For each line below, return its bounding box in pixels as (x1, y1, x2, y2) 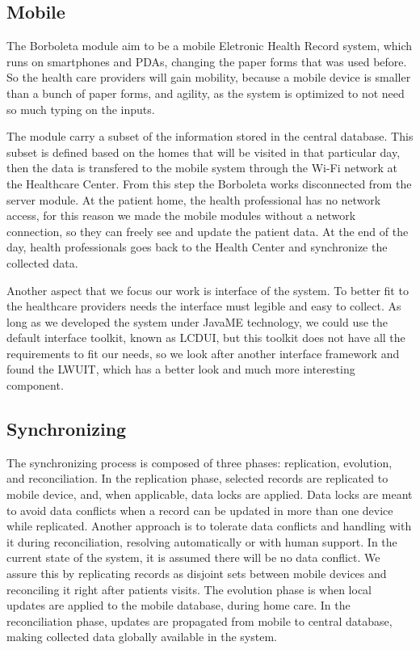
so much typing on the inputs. (6, 100, 155, 117)
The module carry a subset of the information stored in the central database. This (6, 128, 414, 145)
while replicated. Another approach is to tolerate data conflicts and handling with (6, 517, 412, 534)
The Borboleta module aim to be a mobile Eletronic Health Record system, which (6, 37, 413, 54)
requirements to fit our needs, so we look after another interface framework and (6, 344, 400, 361)
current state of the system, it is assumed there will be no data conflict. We (6, 549, 380, 566)
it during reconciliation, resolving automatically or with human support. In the (6, 533, 397, 550)
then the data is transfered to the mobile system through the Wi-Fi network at (6, 159, 398, 176)
